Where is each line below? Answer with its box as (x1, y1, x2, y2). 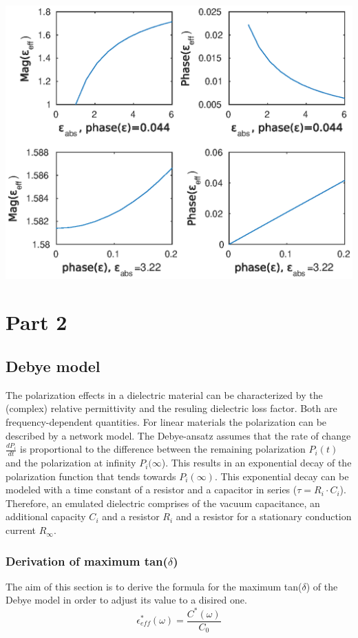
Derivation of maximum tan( (6, 552, 168, 569)
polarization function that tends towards (6, 469, 176, 483)
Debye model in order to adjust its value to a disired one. (6, 593, 247, 607)
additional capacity (6, 509, 86, 524)
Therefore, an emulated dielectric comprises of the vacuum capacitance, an (6, 495, 320, 510)
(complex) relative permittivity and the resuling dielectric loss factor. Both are (6, 401, 337, 415)
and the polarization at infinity (6, 455, 136, 470)
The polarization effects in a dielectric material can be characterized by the (6, 387, 323, 402)
